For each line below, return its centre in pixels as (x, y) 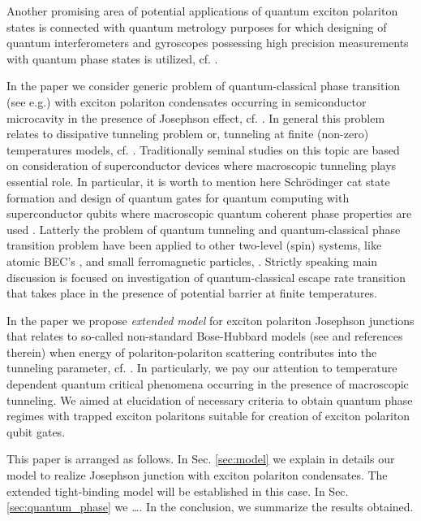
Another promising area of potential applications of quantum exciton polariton (202, 11)
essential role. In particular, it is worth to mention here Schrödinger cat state (198, 181)
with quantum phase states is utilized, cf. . (112, 58)
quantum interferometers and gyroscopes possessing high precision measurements (208, 43)
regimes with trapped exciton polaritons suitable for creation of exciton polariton (208, 416)
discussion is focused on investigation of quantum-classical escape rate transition (206, 277)
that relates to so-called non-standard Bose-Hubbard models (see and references (205, 336)
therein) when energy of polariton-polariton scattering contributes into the (192, 352)
